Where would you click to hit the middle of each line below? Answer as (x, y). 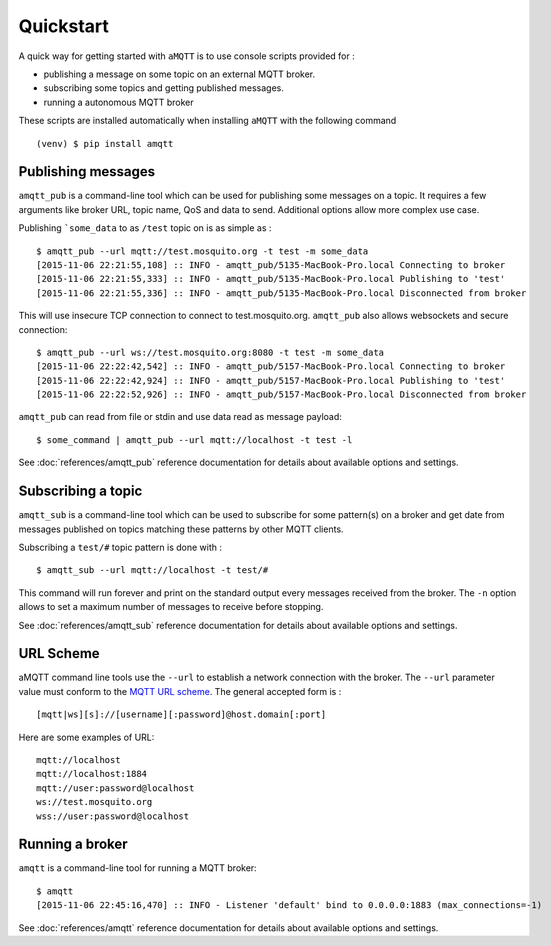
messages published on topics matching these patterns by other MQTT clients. (181, 529)
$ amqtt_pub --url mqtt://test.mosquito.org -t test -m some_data (202, 251)
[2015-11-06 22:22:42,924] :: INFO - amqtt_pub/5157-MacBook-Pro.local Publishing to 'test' (271, 380)
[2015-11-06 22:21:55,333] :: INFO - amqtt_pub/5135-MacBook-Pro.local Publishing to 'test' (271, 279)
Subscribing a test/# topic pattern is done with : (120, 547)
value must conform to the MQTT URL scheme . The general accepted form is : (180, 691)
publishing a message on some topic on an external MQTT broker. (179, 74)
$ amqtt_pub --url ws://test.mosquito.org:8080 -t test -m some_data (210, 352)
